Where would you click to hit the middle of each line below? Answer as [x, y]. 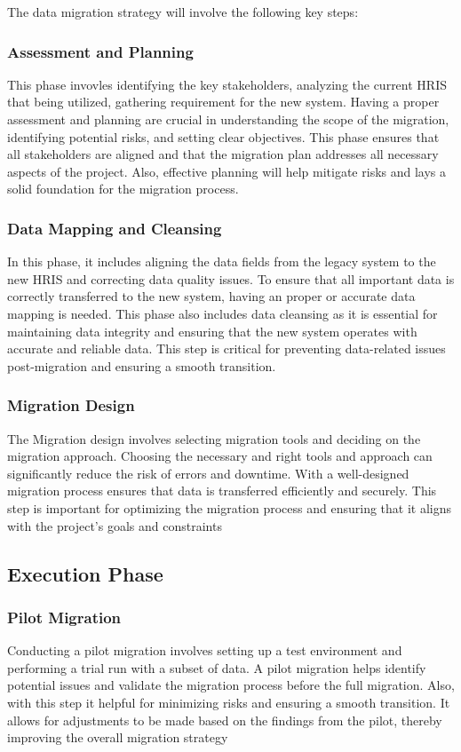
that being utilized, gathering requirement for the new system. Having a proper [223, 102]
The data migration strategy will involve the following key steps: [183, 12]
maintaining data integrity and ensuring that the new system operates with [212, 331]
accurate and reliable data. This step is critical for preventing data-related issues [227, 348]
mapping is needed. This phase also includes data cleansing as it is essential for [223, 313]
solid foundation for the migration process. [123, 189]
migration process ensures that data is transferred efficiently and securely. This [222, 491]
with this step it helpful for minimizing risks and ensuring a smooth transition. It [229, 702]
